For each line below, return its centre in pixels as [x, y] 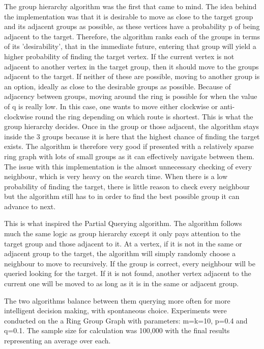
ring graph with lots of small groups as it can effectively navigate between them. [129, 156]
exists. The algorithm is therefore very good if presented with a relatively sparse [129, 146]
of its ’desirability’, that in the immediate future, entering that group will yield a [130, 46]
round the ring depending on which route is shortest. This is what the [144, 116]
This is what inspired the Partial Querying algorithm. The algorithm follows [123, 223]
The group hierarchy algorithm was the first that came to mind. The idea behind [130, 6]
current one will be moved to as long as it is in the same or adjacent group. [122, 283]
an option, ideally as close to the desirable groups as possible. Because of [118, 86]
